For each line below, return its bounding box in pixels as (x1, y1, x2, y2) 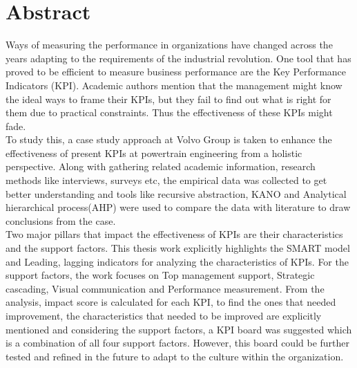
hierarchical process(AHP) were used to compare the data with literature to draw (6, 200, 351, 214)
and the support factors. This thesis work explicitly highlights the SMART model (6, 241, 350, 255)
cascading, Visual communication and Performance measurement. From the (6, 281, 325, 295)
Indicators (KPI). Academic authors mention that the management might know (6, 77, 342, 92)
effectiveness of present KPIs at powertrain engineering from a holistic (6, 145, 302, 160)
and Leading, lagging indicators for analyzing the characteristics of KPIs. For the (6, 254, 349, 268)
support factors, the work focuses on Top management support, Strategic (6, 268, 315, 282)
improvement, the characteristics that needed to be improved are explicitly (6, 309, 322, 322)
